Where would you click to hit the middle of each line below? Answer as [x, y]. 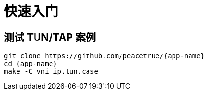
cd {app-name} [31, 64]
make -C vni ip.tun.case [51, 72]
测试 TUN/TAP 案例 [50, 37]
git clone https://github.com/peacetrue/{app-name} [104, 56]
